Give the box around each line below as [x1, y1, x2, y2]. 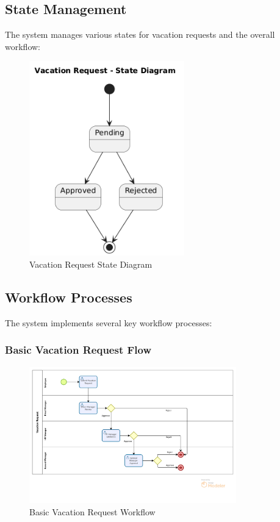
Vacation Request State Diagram [29, 258, 153, 271]
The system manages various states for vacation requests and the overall [5, 28, 275, 41]
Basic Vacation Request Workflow [29, 505, 156, 518]
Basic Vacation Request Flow [5, 342, 152, 357]
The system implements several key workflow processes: [5, 316, 212, 329]
